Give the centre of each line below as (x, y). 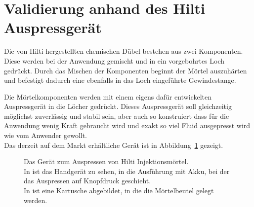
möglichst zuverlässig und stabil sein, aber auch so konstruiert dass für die (117, 116)
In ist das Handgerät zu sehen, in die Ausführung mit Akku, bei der (127, 171)
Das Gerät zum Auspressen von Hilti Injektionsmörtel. (106, 161)
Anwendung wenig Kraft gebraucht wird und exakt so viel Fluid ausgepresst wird (127, 125)
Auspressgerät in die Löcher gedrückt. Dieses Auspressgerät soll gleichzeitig (118, 106)
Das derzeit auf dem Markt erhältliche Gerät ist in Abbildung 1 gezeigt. (114, 145)
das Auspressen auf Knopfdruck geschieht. (87, 181)
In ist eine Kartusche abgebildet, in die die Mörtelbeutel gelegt (119, 190)
